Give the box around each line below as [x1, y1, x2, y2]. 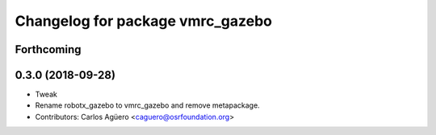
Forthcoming [15, 43, 82, 56]
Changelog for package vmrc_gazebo [15, 12, 272, 30]
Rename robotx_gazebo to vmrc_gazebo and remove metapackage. [35, 100, 260, 110]
